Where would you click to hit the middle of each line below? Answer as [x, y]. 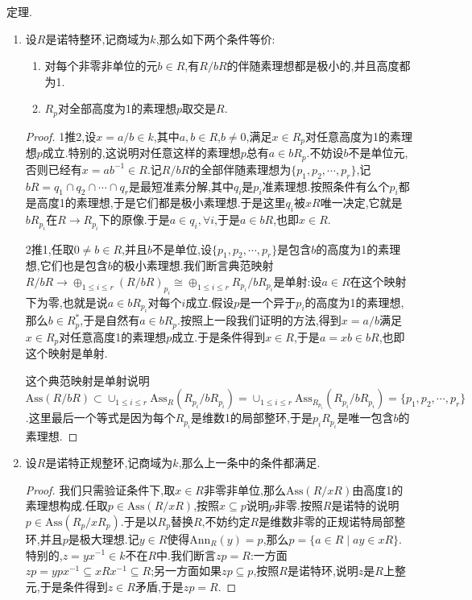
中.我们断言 [186, 554]
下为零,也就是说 [66, 302]
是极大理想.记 [104, 538]
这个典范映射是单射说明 [87, 380]
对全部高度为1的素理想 [117, 108]
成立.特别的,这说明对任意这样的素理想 [141, 153]
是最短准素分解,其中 [181, 186]
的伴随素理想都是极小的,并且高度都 [319, 66]
